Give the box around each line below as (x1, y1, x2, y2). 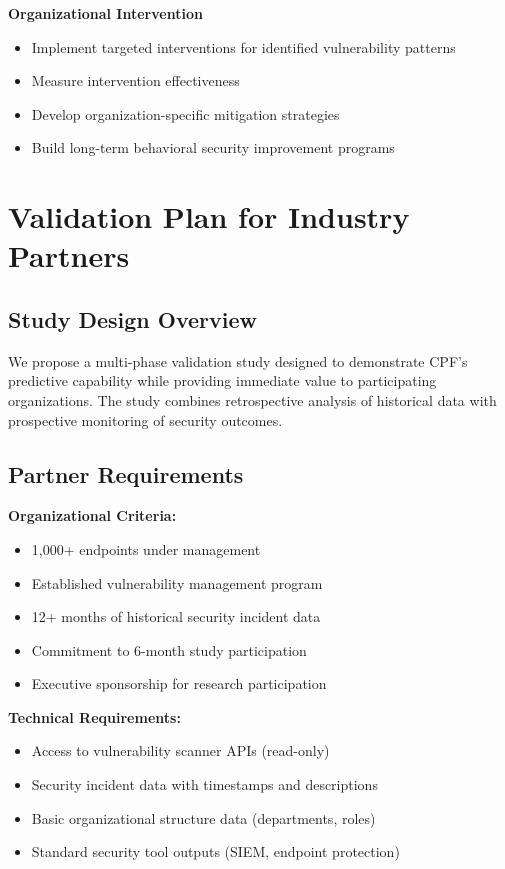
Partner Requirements (8, 458, 244, 489)
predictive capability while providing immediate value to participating (8, 370, 437, 391)
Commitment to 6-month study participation (31, 639, 307, 660)
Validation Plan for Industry (8, 196, 410, 237)
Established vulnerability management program (31, 572, 323, 593)
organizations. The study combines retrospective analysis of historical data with (8, 389, 497, 410)
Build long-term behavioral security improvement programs (31, 137, 395, 158)
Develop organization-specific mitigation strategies (31, 103, 340, 124)
